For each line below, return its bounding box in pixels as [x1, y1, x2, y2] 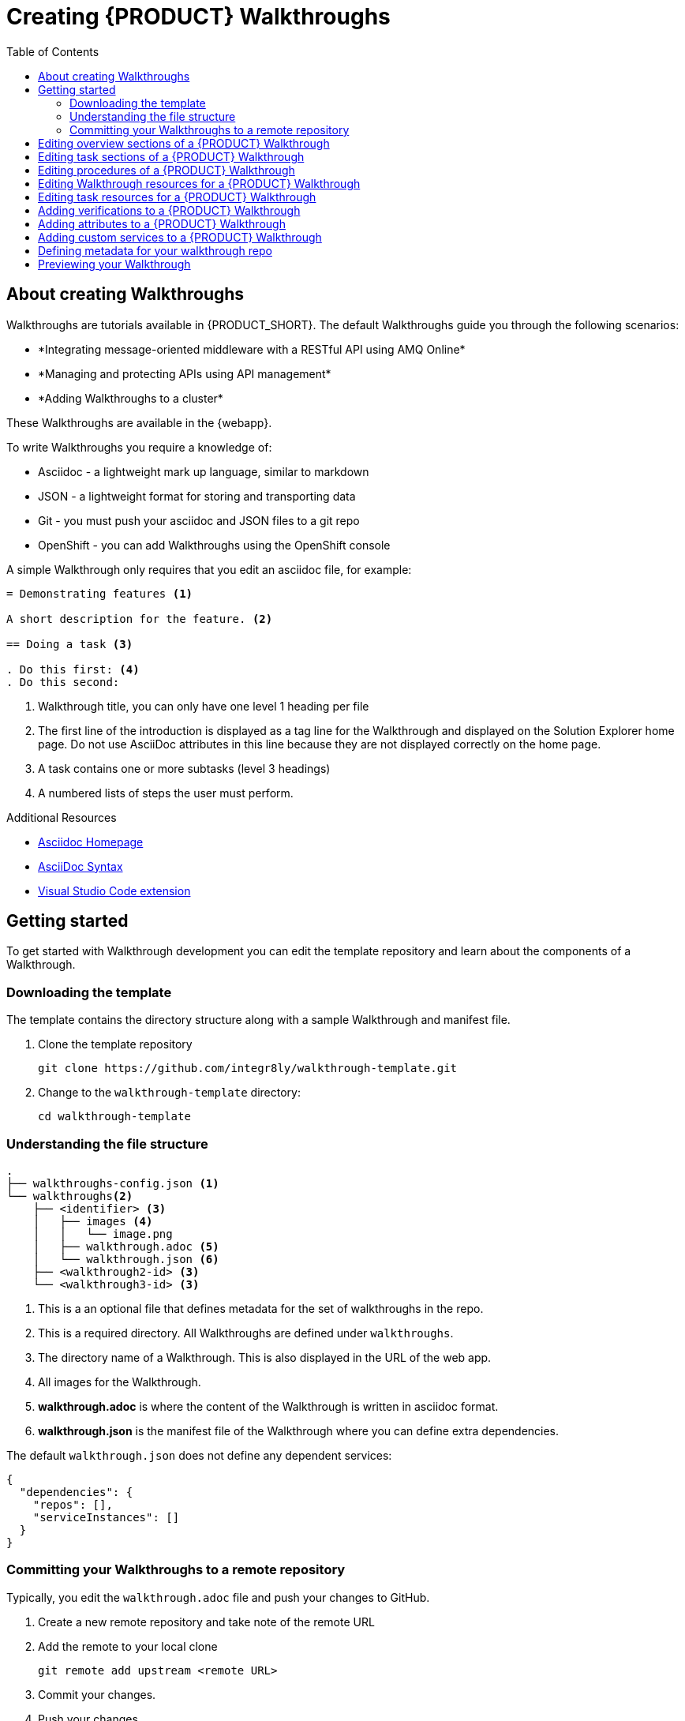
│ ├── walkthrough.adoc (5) [32, 1239, 219, 1253]
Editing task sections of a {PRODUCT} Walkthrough [38, 149, 305, 163]
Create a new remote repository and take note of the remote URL [38, 1614, 375, 1629]
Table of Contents [6, 44, 99, 58]
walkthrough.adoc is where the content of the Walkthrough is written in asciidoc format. [38, 1399, 499, 1413]
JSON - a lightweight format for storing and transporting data [38, 489, 356, 503]
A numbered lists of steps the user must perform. [38, 786, 294, 800]
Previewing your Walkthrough [38, 257, 191, 271]
